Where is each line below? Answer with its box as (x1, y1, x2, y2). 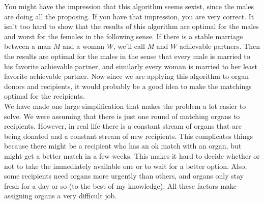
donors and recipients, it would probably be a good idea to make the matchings (4, 80, 252, 91)
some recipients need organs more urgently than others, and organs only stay (4, 170, 244, 181)
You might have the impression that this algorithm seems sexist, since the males (4, 1, 254, 11)
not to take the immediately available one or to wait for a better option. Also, (4, 160, 247, 171)
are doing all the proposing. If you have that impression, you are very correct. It (4, 11, 254, 21)
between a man (4, 41, 51, 51)
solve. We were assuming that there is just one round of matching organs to (4, 110, 240, 121)
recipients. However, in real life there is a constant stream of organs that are (4, 121, 242, 131)
